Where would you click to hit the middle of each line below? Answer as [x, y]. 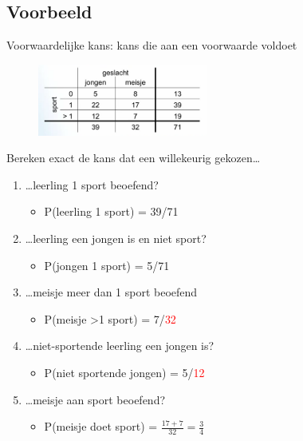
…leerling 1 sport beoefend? [92, 184]
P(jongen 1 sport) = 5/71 [107, 265]
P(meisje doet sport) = [101, 426]
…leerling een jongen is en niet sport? [116, 238]
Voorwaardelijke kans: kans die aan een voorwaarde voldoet [152, 45]
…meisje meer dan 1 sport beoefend [111, 292]
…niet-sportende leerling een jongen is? [120, 346]
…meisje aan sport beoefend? [95, 399]
